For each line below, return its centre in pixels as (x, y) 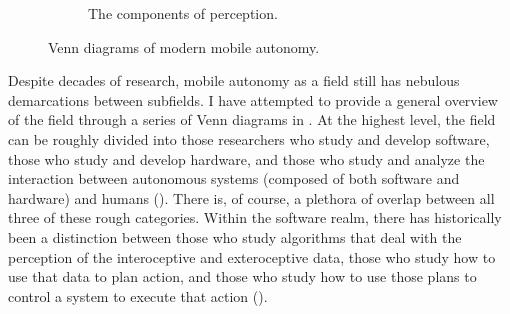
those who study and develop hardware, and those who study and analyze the (246, 158)
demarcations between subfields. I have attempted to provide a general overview (253, 99)
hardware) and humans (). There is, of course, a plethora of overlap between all (251, 197)
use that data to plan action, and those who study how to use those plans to (242, 276)
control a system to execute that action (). (138, 295)
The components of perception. (183, 13)
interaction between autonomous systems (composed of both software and (234, 178)
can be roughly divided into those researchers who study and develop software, (249, 138)
